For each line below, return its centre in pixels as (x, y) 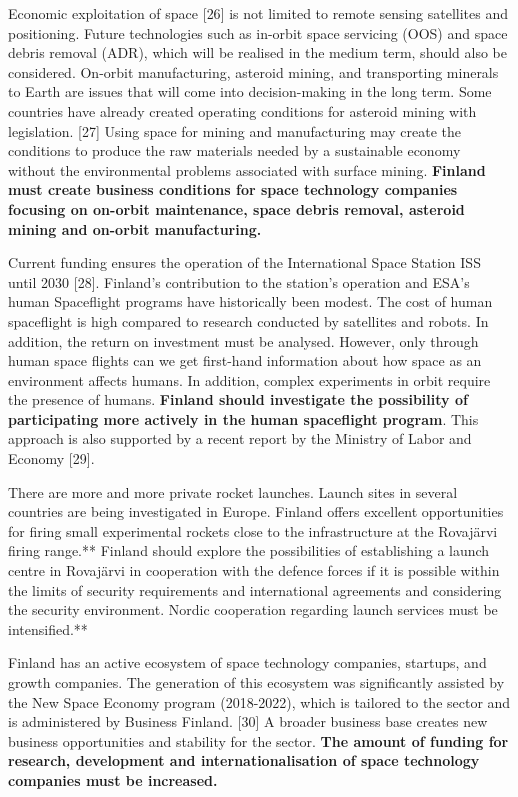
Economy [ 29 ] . (51, 458)
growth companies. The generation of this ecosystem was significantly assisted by (256, 682)
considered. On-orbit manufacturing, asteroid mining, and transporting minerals (253, 71)
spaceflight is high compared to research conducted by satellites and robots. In (248, 320)
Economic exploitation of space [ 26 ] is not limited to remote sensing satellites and (258, 13)
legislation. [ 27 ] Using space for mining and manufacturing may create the (235, 130)
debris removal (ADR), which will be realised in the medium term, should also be (257, 52)
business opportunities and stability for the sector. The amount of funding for (258, 740)
